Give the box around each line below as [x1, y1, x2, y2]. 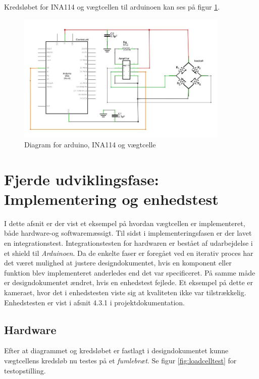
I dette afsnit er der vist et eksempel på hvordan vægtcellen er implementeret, [4, 218, 245, 228]
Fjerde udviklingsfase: [4, 169, 159, 189]
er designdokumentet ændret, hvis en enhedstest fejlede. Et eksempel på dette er [4, 277, 253, 288]
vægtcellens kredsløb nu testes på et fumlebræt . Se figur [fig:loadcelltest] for [4, 355, 237, 365]
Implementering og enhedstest [4, 188, 219, 209]
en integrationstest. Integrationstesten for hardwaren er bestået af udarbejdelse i [4, 238, 253, 248]
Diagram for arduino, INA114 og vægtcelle [24, 139, 156, 149]
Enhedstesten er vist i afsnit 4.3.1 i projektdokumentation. [4, 297, 185, 307]
